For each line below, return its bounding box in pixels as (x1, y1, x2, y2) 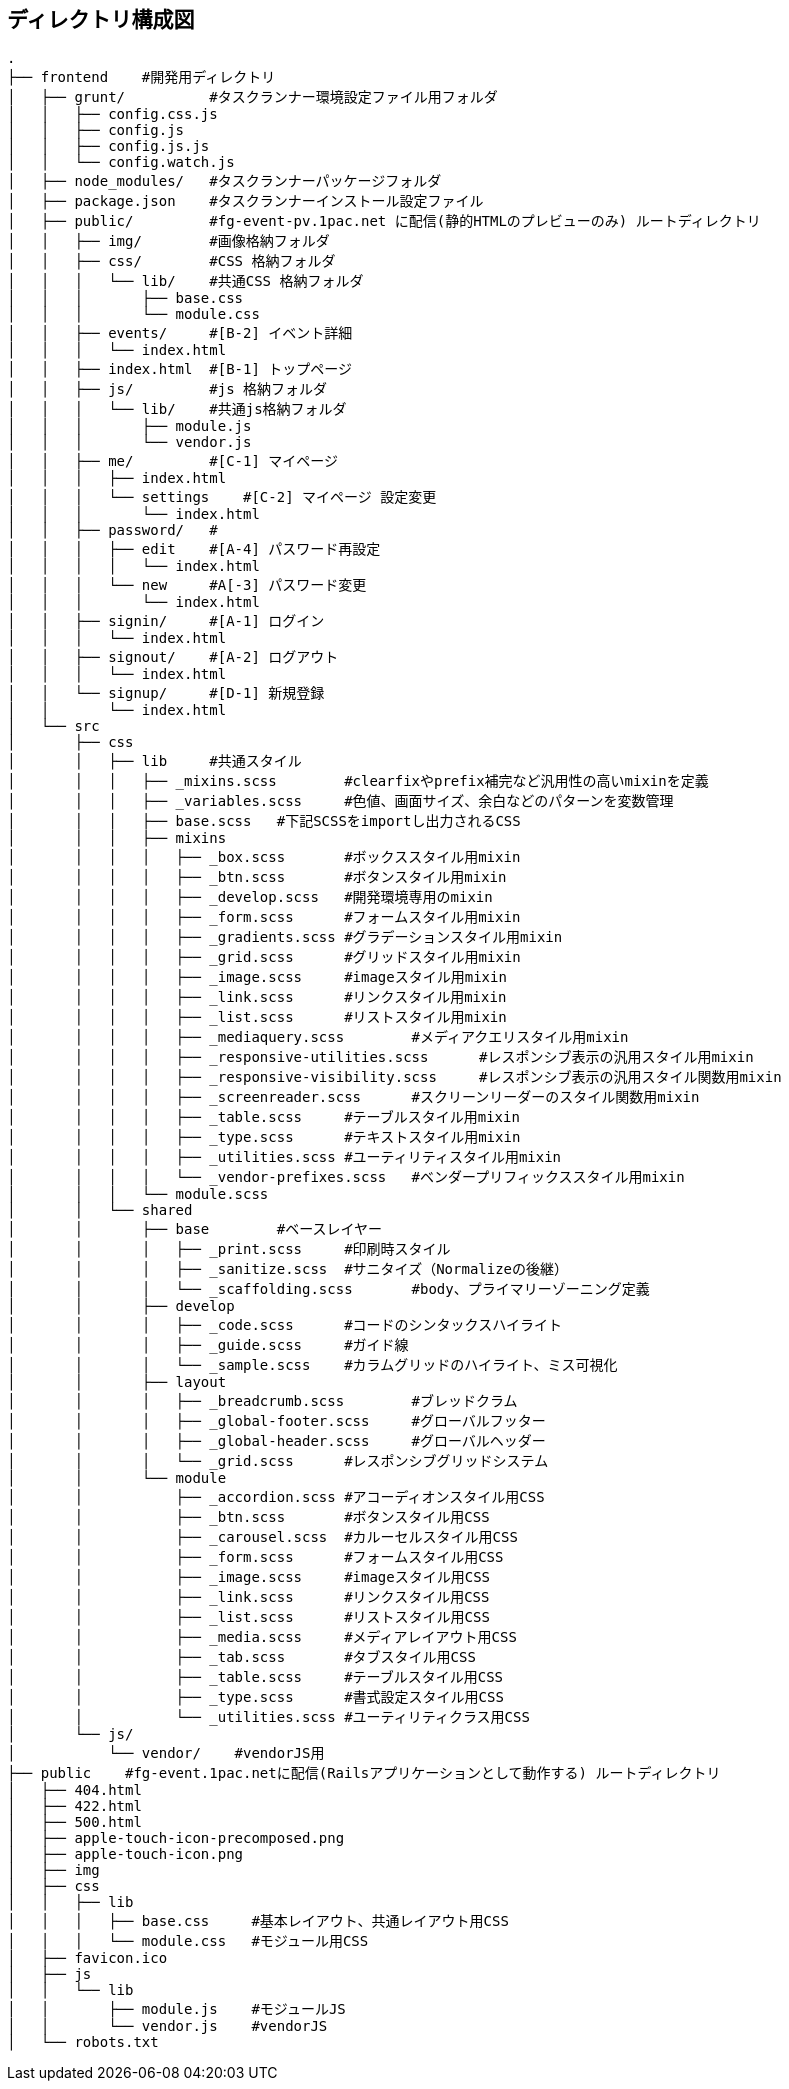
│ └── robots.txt (7, 2034, 159, 2051)
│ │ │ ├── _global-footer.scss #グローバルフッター (7, 1413, 546, 1430)
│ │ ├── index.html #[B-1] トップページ (7, 361, 353, 378)
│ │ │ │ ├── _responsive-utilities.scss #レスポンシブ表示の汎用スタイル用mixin (7, 1049, 754, 1066)
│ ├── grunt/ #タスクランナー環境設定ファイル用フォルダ (7, 89, 498, 106)
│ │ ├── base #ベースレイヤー (7, 1221, 383, 1238)
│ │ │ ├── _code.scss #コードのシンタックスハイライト (7, 1317, 562, 1334)
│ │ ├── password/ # (7, 522, 218, 539)
